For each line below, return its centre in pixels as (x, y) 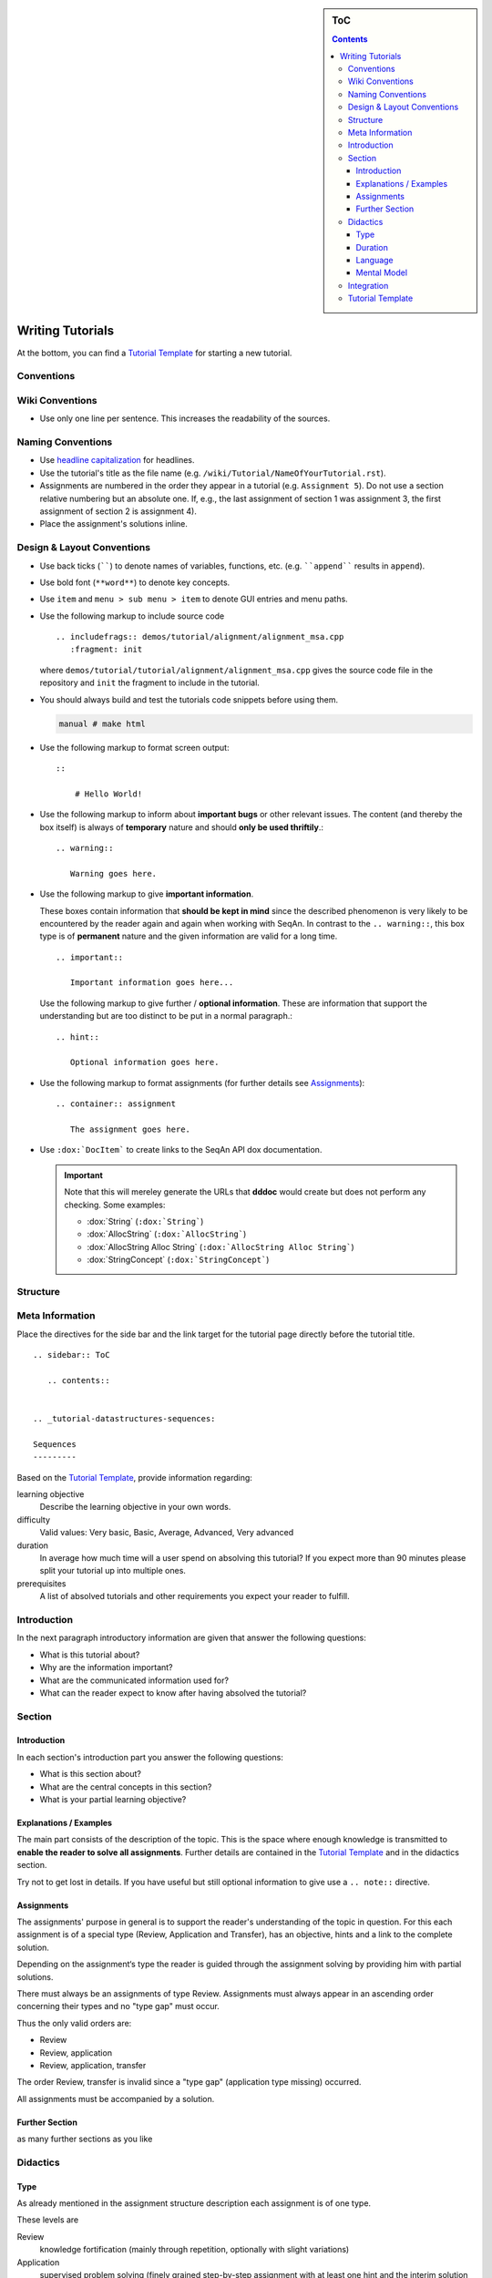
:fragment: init (106, 650)
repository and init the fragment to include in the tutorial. (149, 682)
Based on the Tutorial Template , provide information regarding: (134, 1477)
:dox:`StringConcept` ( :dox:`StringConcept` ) (178, 1260)
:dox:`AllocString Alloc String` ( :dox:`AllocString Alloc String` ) (220, 1247)
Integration (368, 285)
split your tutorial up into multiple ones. (113, 1571)
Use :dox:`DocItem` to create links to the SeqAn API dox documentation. (181, 1150)
